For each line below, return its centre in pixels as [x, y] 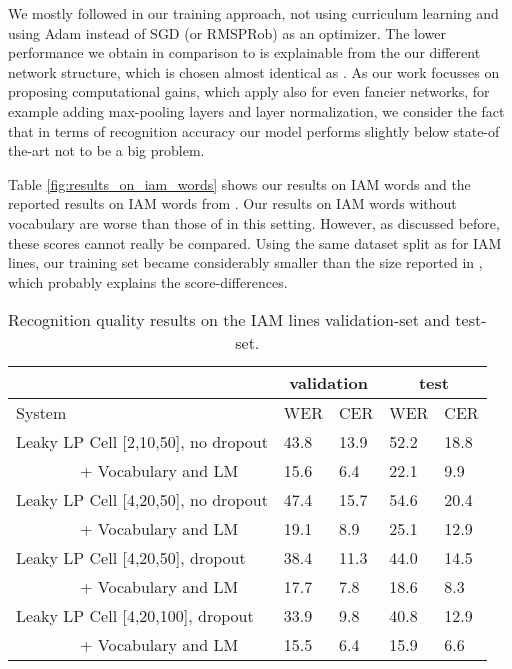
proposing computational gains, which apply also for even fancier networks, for [249, 91]
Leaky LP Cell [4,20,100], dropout [135, 616]
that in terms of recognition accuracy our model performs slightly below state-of [254, 130]
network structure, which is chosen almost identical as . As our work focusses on [254, 71]
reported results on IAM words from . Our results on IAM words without [232, 203]
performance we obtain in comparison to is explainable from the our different [244, 52]
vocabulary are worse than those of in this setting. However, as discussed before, [254, 222]
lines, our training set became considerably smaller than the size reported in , [245, 262]
